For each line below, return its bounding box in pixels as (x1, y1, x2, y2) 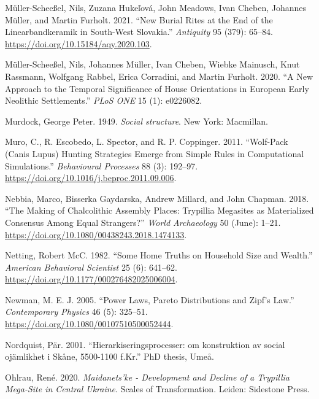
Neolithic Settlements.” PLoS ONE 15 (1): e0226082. (5, 94, 202, 107)
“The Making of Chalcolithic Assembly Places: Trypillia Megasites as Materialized (5, 204, 314, 217)
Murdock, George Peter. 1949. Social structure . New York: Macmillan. (5, 114, 268, 127)
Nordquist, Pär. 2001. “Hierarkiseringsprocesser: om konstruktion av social (5, 338, 285, 351)
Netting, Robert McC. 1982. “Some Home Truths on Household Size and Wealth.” (5, 249, 313, 261)
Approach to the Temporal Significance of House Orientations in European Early (5, 82, 309, 95)
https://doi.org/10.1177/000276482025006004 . (5, 273, 178, 285)
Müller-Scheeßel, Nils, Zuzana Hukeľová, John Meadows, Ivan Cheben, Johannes (5, 1, 307, 14)
